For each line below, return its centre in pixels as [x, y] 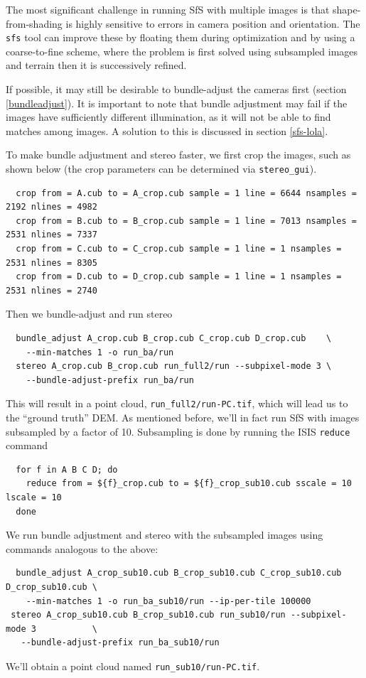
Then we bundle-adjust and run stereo [89, 314]
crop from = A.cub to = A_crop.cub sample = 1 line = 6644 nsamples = [186, 193]
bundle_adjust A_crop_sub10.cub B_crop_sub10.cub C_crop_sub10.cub [179, 573]
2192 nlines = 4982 [52, 207]
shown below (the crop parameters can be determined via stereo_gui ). [161, 168]
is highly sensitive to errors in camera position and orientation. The [213, 23]
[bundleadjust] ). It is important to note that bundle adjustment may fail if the [177, 103]
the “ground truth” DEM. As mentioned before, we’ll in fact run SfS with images [183, 418]
